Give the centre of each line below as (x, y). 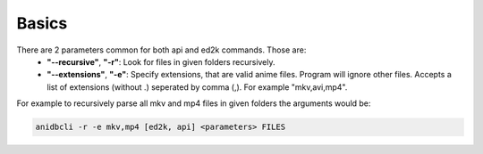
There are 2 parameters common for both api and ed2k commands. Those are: (161, 50)
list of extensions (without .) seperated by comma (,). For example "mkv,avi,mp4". (197, 87)
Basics (42, 23)
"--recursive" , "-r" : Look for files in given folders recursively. (161, 61)
